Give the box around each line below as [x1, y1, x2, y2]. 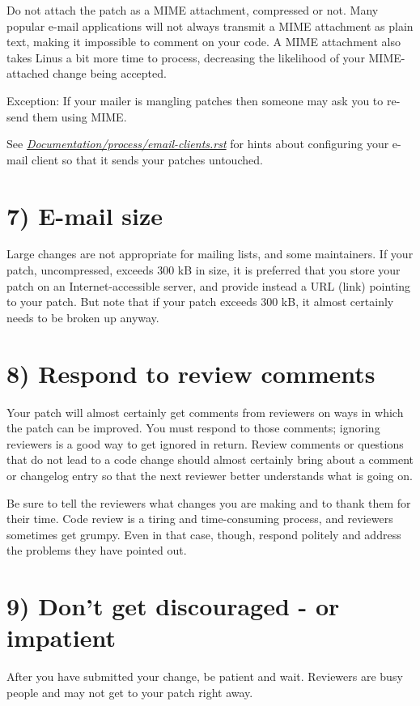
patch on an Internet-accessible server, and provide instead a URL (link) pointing [6, 277, 411, 294]
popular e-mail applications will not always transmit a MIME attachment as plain [6, 17, 414, 34]
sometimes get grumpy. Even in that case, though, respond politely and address [6, 525, 401, 542]
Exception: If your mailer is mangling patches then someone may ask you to [6, 91, 384, 108]
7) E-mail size [6, 198, 163, 232]
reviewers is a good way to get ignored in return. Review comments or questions [6, 435, 404, 452]
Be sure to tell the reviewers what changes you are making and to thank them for [6, 494, 411, 511]
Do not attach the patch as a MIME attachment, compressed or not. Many [6, 2, 379, 18]
